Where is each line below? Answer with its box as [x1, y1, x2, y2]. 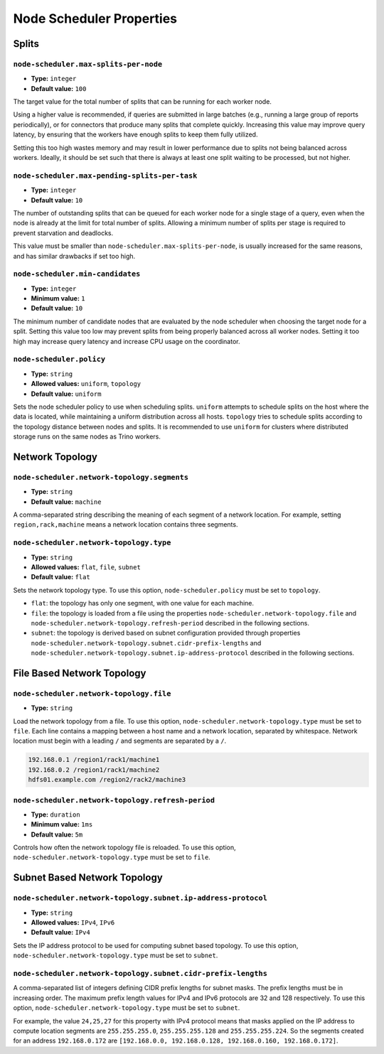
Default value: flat [31, 573, 90, 581]
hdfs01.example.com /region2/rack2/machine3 [28, 775, 186, 784]
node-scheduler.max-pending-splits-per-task [13, 171, 198, 181]
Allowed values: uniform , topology [31, 380, 142, 388]
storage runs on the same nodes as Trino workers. [13, 432, 161, 441]
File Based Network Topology [13, 667, 146, 679]
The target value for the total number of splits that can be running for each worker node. [13, 97, 272, 106]
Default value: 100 [31, 84, 87, 92]
